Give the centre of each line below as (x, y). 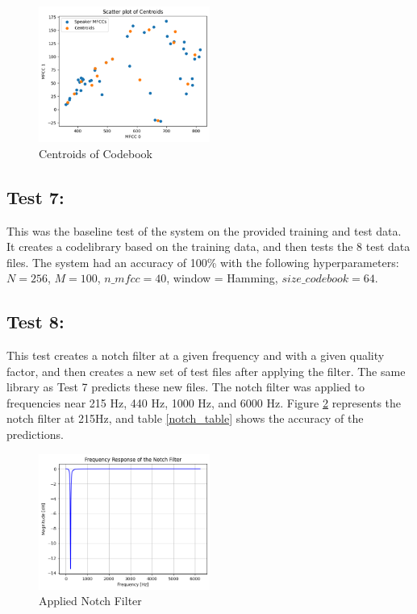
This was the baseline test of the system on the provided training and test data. (204, 230)
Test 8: (35, 322)
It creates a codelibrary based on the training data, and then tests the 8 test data (208, 246)
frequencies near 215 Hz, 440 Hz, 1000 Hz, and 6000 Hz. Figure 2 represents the (204, 402)
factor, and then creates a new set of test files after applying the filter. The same (206, 371)
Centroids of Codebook (96, 153)
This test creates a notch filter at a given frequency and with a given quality (196, 355)
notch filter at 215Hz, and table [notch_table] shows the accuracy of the (185, 418)
